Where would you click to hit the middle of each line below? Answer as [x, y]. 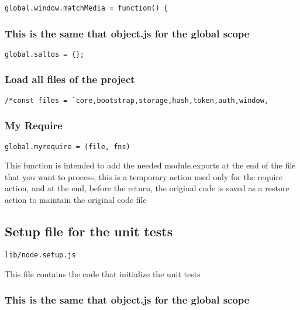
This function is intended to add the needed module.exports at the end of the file [150, 165]
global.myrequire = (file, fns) [68, 147]
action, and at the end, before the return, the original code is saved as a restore [147, 188]
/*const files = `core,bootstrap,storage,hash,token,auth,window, [137, 100]
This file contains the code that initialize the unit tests [103, 273]
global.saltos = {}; [45, 54]
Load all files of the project [70, 79]
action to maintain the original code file [76, 200]
